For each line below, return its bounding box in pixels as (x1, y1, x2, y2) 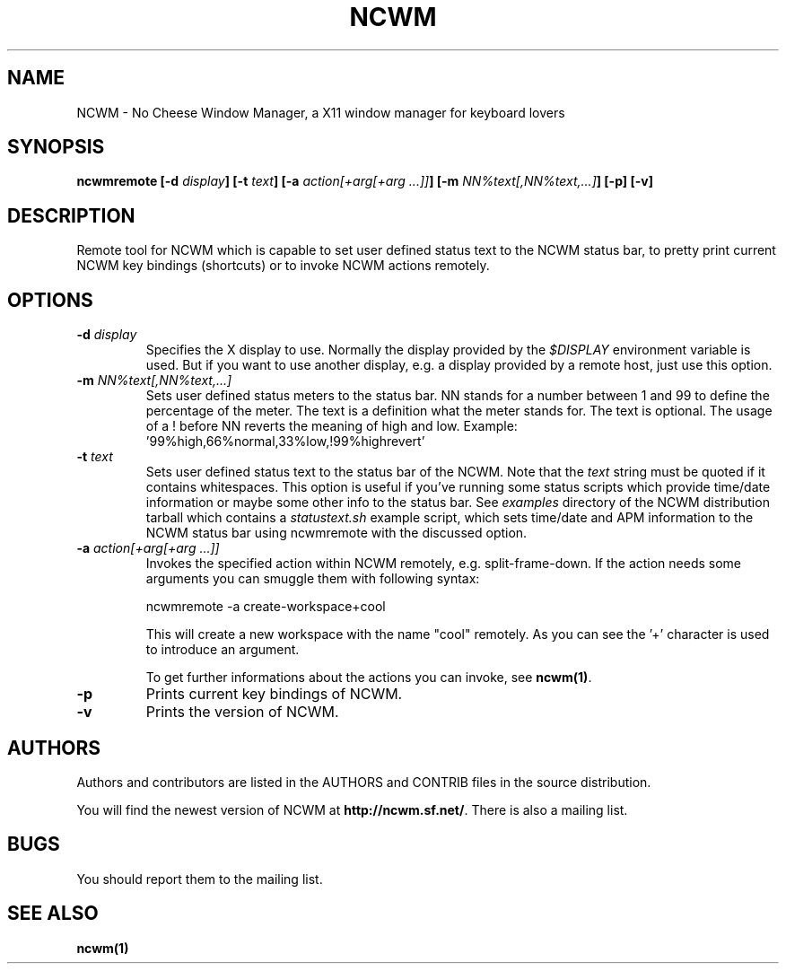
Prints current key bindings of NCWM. (145, 685, 403, 704)
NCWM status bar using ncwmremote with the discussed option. (145, 525, 528, 541)
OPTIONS (7, 288, 93, 311)
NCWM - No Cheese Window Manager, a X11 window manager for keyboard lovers (76, 104, 565, 120)
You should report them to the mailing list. (76, 870, 323, 887)
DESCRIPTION (7, 204, 135, 227)
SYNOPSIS (7, 136, 105, 159)
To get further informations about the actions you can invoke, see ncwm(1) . (145, 669, 592, 686)
